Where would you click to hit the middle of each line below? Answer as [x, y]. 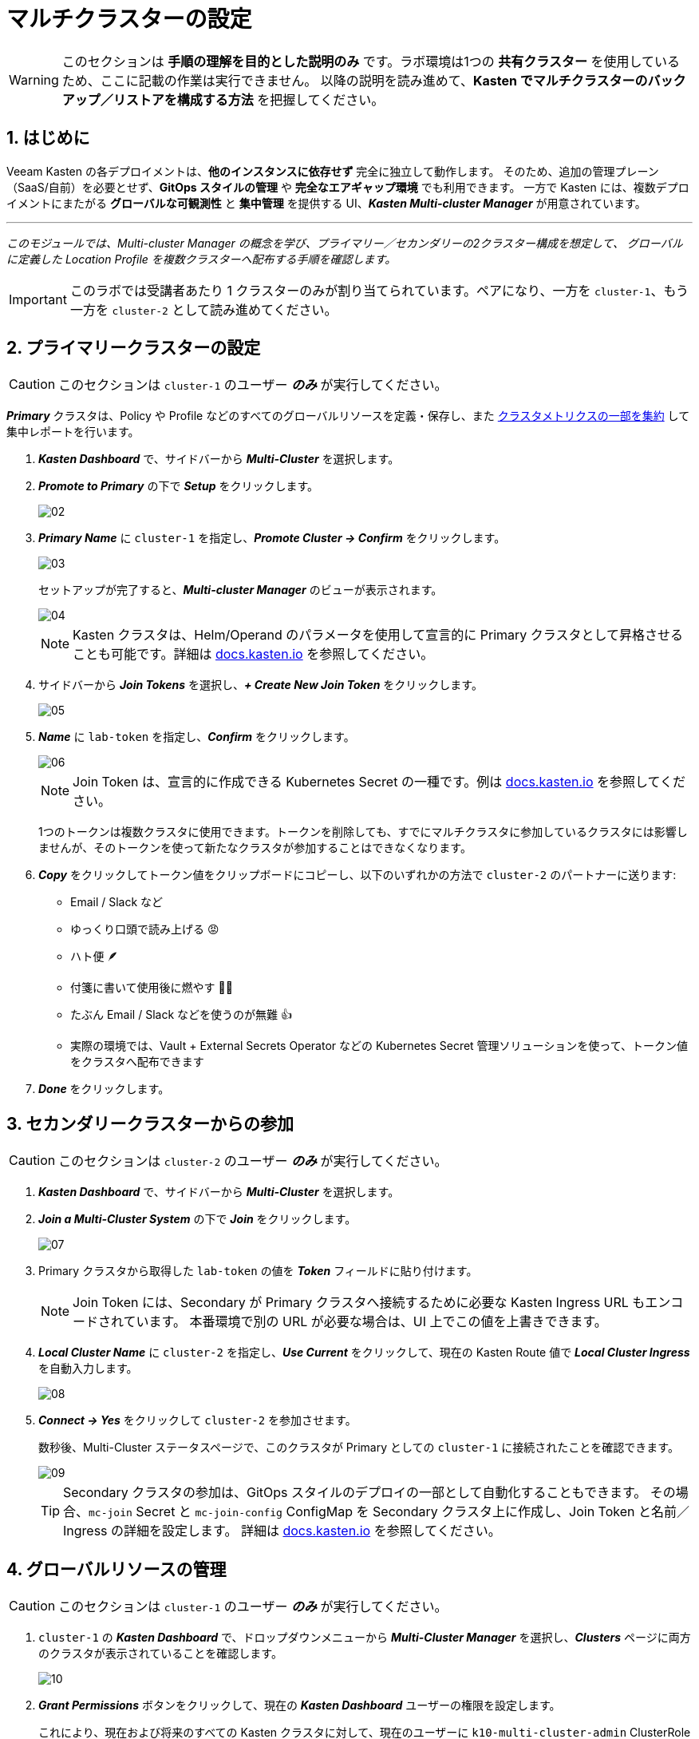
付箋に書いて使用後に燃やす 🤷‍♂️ [152, 988]
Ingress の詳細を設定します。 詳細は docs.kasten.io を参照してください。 [282, 1531]
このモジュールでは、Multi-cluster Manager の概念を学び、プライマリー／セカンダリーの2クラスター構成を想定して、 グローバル [345, 243]
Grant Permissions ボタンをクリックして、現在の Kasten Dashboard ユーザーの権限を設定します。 [300, 1705]
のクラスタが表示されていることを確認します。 [160, 1654]
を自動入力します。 [88, 1369]
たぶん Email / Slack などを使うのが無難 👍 [181, 1015]
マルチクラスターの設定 [129, 19]
